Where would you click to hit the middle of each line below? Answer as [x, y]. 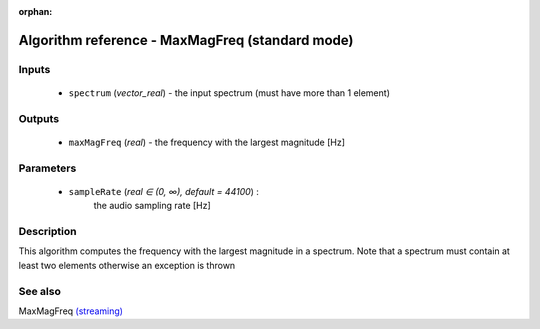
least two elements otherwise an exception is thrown [127, 265]
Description [47, 232]
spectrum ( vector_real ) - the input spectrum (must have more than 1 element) [229, 92]
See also [40, 291]
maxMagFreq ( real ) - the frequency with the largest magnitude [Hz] [206, 142]
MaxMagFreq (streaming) [71, 311]
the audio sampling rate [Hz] [152, 206]
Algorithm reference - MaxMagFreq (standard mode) [186, 40]
